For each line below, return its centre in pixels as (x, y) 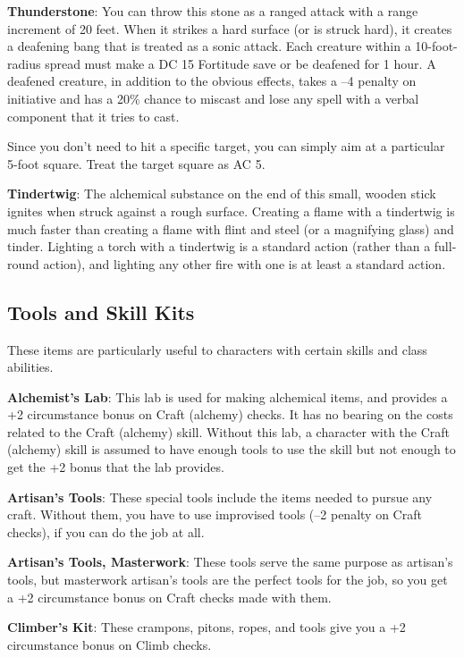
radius (24, 63)
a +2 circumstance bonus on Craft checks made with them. (169, 597)
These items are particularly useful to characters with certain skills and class (217, 349)
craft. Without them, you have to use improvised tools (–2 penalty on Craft (215, 514)
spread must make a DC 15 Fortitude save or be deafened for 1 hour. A (240, 63)
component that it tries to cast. (93, 116)
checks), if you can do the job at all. (106, 531)
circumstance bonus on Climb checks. (110, 644)
